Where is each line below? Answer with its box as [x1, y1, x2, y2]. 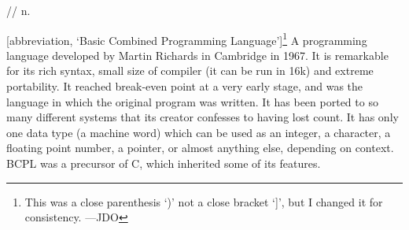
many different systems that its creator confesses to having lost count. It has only [6, 109, 399, 125]
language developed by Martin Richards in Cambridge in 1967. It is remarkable [6, 46, 389, 63]
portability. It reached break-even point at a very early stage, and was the [6, 78, 363, 95]
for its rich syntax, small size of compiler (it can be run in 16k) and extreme [6, 62, 374, 79]
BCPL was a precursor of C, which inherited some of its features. [6, 155, 321, 171]
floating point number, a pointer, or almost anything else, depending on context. [6, 139, 394, 156]
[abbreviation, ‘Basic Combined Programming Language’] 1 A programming [6, 29, 367, 48]
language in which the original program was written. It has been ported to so [6, 93, 378, 109]
